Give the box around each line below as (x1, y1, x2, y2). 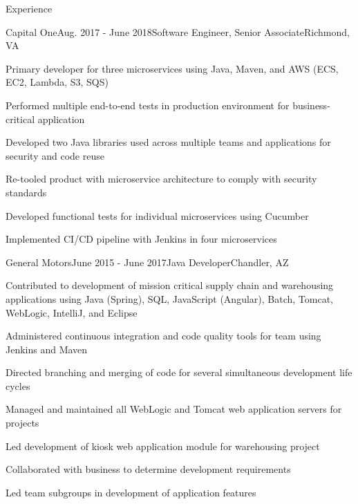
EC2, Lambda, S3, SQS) (6, 75, 109, 89)
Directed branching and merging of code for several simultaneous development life (6, 365, 352, 380)
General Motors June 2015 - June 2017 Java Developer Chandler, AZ (6, 254, 289, 269)
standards (6, 185, 47, 199)
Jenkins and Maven (6, 342, 88, 356)
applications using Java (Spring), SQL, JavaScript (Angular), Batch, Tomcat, (6, 291, 333, 306)
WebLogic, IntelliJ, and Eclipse (6, 305, 138, 319)
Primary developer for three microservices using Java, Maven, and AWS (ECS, (6, 61, 339, 75)
